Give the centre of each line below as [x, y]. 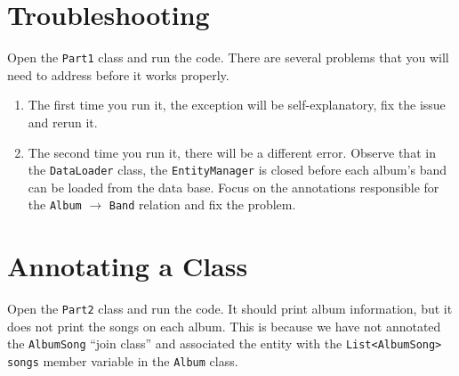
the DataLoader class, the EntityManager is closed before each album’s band [238, 170]
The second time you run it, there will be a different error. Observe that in [232, 152]
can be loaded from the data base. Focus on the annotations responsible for [234, 187]
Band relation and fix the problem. [202, 204]
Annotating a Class [128, 266]
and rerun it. [63, 122]
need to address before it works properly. [118, 74]
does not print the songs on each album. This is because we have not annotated [224, 326]
